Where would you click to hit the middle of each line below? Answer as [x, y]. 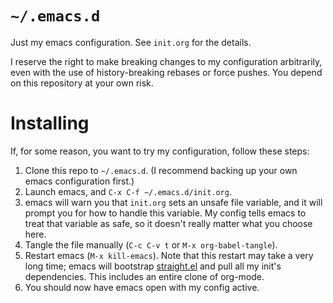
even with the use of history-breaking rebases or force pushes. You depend [166, 72]
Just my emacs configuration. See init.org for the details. [131, 42]
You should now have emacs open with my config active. [142, 287]
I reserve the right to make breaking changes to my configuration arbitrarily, [166, 61]
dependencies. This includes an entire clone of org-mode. [144, 276]
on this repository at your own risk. [82, 83]
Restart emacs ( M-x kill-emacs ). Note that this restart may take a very [169, 255]
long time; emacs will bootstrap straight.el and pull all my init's [153, 266]
